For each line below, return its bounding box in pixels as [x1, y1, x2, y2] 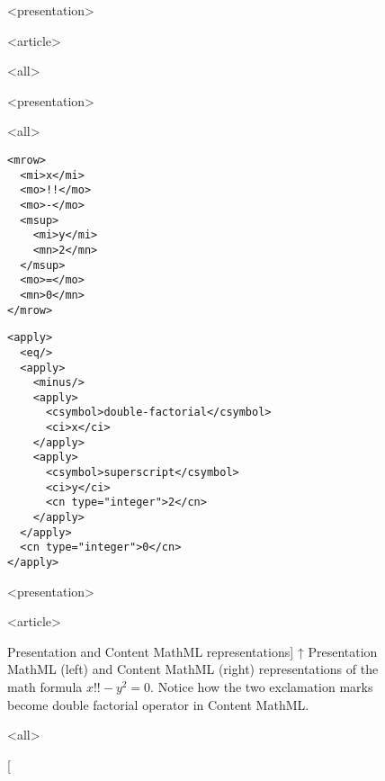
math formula [7, 678, 83, 696]
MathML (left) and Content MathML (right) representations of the [7, 660, 379, 678]
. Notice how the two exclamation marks [150, 678, 373, 696]
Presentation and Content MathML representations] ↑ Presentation [7, 642, 378, 660]
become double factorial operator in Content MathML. [7, 695, 309, 714]
